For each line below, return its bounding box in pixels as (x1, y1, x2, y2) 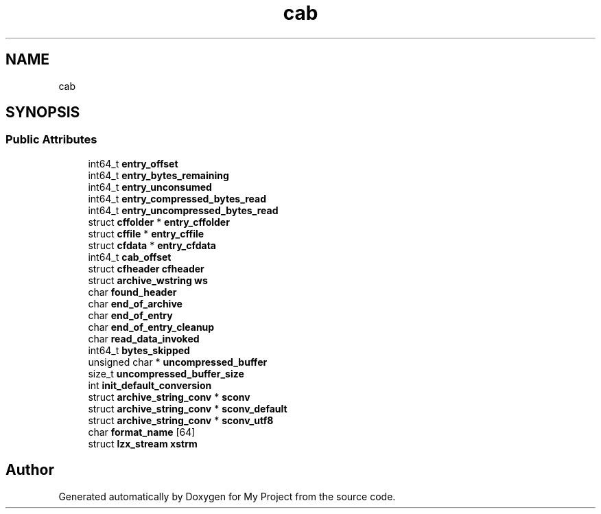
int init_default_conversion (88, 379, 212, 391)
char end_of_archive (88, 297, 182, 309)
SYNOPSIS (5, 104, 80, 121)
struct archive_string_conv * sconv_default (88, 402, 287, 414)
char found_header (88, 285, 177, 298)
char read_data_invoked (88, 332, 200, 344)
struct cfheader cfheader (88, 262, 204, 274)
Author (5, 461, 54, 479)
